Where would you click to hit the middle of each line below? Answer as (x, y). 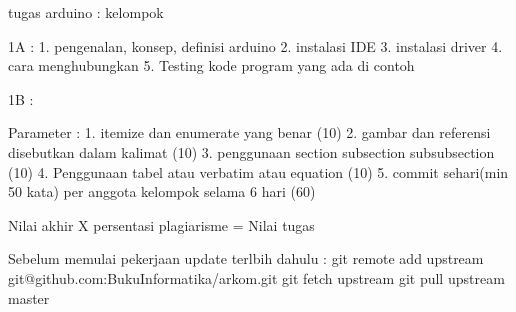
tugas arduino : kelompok (86, 12)
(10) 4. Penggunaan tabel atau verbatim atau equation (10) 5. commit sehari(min (258, 171)
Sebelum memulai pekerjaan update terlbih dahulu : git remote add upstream (246, 258)
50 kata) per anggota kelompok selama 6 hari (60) (162, 191)
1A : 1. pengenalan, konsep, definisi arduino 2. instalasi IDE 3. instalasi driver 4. (255, 45)
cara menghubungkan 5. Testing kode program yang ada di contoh (211, 65)
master (29, 297)
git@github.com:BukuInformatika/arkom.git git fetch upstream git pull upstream (256, 277)
